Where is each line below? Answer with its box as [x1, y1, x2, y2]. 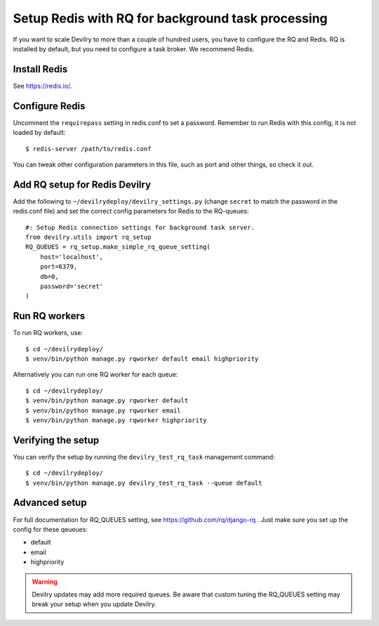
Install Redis [13, 63, 68, 75]
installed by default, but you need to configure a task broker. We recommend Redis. [13, 44, 255, 53]
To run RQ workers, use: [13, 329, 84, 337]
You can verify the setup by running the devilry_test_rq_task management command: [13, 452, 275, 461]
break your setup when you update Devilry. [32, 600, 157, 608]
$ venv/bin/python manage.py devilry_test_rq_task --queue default [25, 478, 262, 487]
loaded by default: [13, 129, 66, 137]
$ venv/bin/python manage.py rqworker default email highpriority [25, 355, 259, 363]
